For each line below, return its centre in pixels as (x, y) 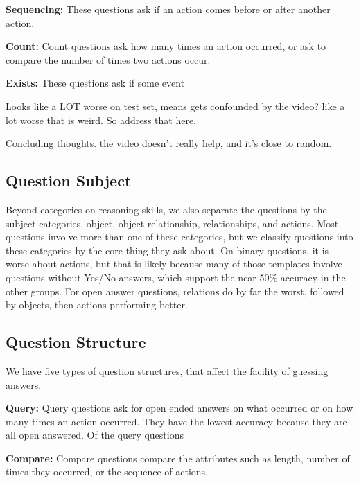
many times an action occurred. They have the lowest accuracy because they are (176, 421)
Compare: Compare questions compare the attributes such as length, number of (178, 458)
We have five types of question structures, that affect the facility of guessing (167, 370)
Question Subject (69, 181)
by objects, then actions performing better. (97, 305)
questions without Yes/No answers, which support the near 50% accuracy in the (176, 277)
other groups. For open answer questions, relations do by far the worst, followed (175, 291)
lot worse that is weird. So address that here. (101, 120)
